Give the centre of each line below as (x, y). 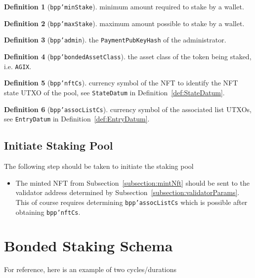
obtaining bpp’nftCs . (48, 212)
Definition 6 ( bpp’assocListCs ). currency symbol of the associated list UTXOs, (128, 109)
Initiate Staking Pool (59, 145)
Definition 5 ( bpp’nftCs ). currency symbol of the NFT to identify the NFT (121, 83)
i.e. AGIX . (18, 66)
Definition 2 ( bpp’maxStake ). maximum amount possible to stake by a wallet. (124, 23)
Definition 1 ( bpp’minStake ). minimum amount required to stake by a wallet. (124, 6)
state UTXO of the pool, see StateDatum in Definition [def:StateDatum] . (114, 92)
